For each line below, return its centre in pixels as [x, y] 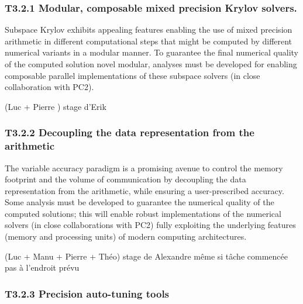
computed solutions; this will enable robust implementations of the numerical [143, 213]
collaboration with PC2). [49, 87]
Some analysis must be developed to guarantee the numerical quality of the [140, 202]
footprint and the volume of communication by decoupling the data [125, 179]
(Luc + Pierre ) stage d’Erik [56, 106]
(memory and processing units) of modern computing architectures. [126, 236]
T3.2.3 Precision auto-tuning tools [87, 293]
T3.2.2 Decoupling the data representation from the [130, 132]
